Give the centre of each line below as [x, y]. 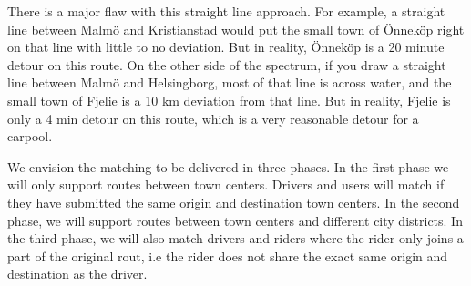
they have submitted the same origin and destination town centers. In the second [234, 202]
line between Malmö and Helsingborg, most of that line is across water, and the [230, 82]
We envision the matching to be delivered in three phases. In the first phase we [228, 166]
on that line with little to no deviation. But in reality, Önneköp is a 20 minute [226, 47]
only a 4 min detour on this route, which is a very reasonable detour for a [213, 118]
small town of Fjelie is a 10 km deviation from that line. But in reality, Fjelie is [229, 100]
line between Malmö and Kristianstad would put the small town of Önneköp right [236, 29]
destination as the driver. [77, 274]
